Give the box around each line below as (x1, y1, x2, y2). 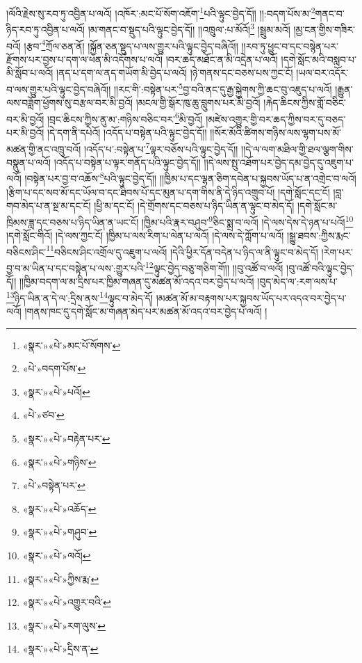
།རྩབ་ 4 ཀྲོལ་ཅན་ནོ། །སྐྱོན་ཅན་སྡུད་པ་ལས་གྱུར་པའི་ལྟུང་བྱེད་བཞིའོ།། (24, 36, 238, 53)
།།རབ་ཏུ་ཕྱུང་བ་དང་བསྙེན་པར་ (241, 38, 338, 53)
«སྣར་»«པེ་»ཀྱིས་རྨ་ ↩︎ (22, 571, 99, 586)
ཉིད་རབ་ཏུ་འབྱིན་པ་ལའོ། (6, 22, 85, 36)
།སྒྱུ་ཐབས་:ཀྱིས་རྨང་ (286, 228, 351, 243)
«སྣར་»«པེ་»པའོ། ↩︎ (22, 384, 90, 399)
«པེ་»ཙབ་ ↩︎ (22, 408, 65, 422)
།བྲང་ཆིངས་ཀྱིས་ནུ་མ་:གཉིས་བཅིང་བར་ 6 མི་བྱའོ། (47, 109, 203, 126)
